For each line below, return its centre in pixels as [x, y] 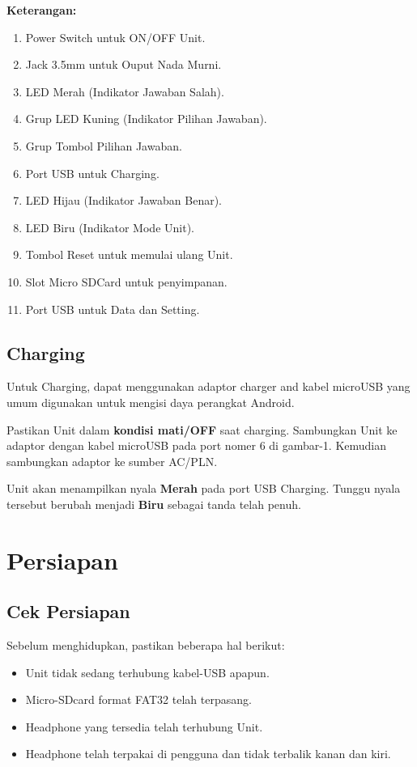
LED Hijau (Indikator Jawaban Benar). [123, 200]
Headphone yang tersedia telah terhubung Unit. [144, 726]
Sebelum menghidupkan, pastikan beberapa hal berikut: [146, 645]
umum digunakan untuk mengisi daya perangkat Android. [151, 402]
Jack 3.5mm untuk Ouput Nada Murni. [123, 64]
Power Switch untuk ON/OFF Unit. [115, 37]
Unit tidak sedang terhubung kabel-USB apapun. [147, 672]
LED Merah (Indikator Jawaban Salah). [125, 91]
